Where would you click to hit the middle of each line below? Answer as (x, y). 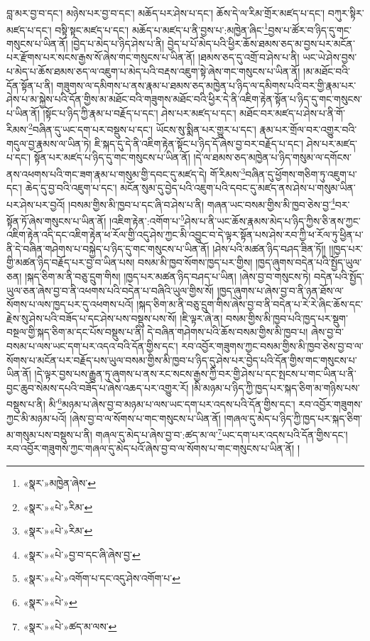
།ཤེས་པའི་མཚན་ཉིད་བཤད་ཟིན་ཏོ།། (269, 248)
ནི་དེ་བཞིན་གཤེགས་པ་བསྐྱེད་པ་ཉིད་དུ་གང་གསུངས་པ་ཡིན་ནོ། (108, 248)
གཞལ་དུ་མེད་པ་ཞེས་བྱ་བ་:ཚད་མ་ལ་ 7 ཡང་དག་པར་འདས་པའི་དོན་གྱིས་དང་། (222, 433)
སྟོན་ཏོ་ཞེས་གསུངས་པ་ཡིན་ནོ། (56, 220)
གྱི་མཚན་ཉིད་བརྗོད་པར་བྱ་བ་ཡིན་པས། (71, 262)
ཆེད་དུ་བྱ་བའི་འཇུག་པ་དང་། (71, 188)
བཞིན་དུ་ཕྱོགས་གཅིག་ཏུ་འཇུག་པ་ (301, 174)
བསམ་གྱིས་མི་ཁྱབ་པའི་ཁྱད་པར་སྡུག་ (287, 318)
